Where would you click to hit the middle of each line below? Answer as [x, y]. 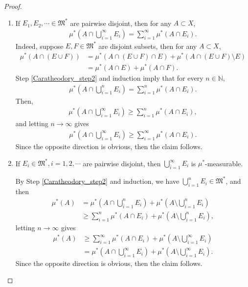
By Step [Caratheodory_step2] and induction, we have [97, 181]
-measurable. [224, 163]
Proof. [13, 6]
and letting [32, 123]
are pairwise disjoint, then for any [121, 23]
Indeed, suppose [39, 46]
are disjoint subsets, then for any [148, 46]
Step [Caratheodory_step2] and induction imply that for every [109, 78]
